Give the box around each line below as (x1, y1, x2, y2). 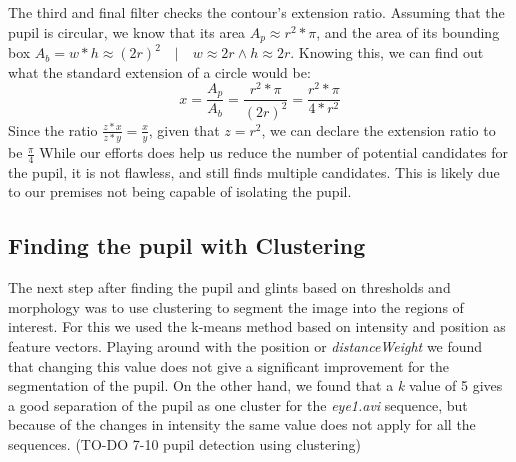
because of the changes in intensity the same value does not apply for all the (8, 414, 476, 435)
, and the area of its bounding (316, 21, 500, 42)
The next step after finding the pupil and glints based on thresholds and (8, 277, 451, 298)
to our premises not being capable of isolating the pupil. (8, 181, 352, 202)
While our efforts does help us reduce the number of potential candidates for (39, 142, 509, 163)
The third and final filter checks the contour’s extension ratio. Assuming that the (8, 2, 505, 22)
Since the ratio (8, 119, 98, 140)
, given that (148, 119, 220, 140)
